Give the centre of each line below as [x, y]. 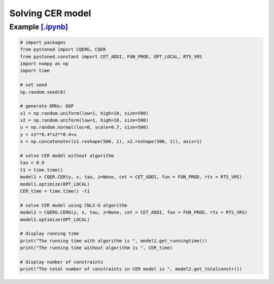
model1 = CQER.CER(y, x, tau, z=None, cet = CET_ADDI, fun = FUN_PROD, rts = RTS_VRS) [131, 177]
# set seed [33, 85]
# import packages [43, 42]
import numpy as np [44, 64]
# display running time [50, 234]
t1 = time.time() [42, 170]
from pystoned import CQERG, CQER [63, 50]
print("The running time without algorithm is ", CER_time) [96, 248]
